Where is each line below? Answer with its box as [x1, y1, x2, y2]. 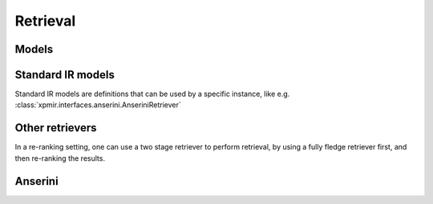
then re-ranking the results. [14, 153, 106, 163]
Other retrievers [14, 121, 97, 135]
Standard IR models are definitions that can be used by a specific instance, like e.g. [14, 89, 290, 99]
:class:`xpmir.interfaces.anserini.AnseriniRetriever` [14, 100, 181, 110]
